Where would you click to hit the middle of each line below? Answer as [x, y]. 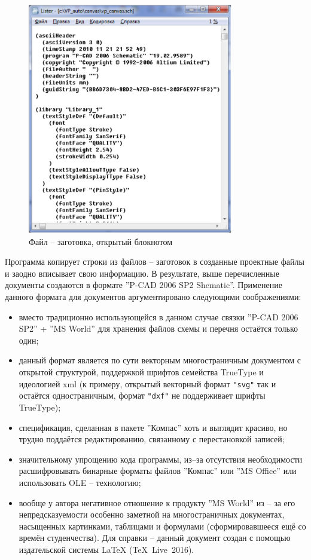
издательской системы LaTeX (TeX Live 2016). [106, 549]
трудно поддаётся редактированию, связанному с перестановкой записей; [152, 439]
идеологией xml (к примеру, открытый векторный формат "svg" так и [147, 383]
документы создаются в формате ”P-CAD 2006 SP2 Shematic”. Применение [144, 285]
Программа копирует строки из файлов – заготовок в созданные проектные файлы [155, 261]
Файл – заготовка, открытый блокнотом [101, 241]
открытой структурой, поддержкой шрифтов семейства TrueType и [141, 372]
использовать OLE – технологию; [80, 482]
